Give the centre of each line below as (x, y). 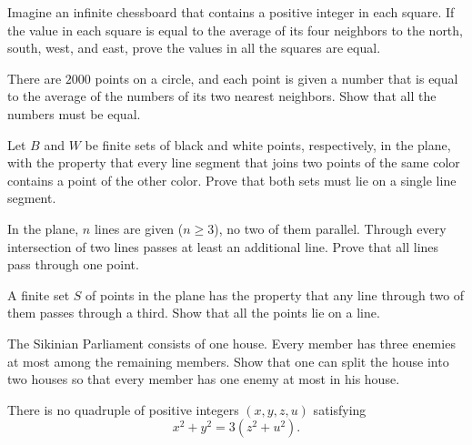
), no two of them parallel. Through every (330, 228)
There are (35, 78)
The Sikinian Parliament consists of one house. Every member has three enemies (231, 343)
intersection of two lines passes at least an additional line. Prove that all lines (223, 246)
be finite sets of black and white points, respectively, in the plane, (268, 144)
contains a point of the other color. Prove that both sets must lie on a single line (232, 180)
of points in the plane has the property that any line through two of (275, 294)
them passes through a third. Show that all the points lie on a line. (194, 313)
